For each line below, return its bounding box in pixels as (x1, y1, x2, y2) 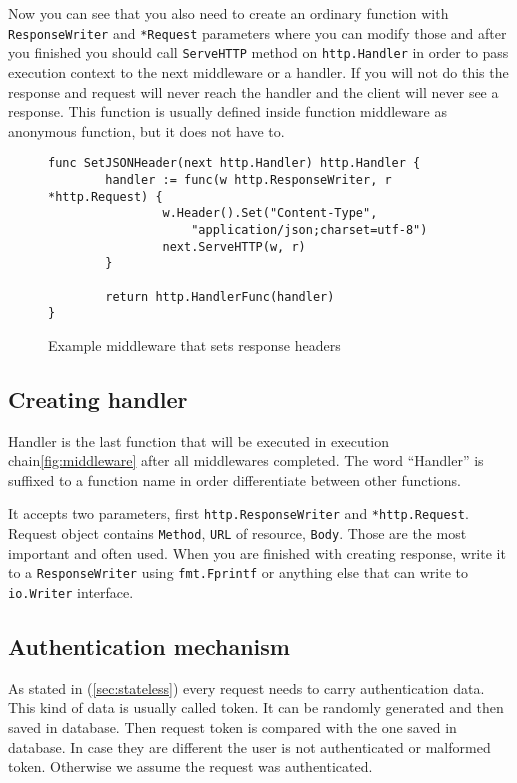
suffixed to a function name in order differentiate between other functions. (8, 469, 461, 490)
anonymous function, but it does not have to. (8, 120, 285, 141)
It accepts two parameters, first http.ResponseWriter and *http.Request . (8, 503, 469, 524)
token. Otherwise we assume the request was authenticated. (8, 756, 373, 777)
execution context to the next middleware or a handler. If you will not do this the (8, 61, 509, 82)
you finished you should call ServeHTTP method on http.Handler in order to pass (8, 42, 509, 63)
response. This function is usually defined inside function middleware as (8, 101, 447, 122)
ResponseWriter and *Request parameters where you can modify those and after (8, 22, 507, 43)
